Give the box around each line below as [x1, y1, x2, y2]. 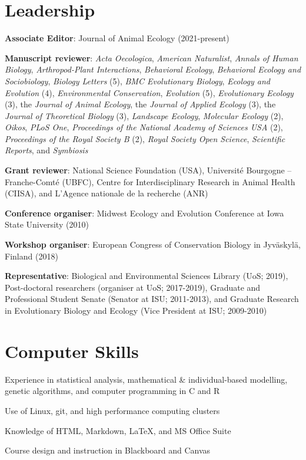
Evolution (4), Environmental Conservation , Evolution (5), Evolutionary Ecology [5, 86, 294, 98]
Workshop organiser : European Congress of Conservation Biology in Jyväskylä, [5, 238, 301, 251]
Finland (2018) [5, 249, 58, 262]
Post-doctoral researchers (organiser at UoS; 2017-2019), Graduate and [5, 281, 261, 293]
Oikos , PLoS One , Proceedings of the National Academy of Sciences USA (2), [5, 121, 283, 133]
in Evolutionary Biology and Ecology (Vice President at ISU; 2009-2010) [5, 304, 267, 316]
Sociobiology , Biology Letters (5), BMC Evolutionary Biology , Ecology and [5, 74, 270, 87]
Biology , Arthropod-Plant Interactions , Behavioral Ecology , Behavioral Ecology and [5, 63, 301, 75]
